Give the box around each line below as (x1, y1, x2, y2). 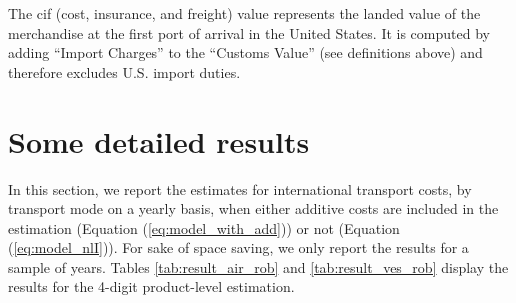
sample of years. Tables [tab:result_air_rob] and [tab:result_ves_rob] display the (8, 256, 509, 277)
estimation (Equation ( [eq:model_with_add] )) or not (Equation (8, 217, 400, 238)
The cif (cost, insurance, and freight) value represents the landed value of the (8, 3, 481, 23)
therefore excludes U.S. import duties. (8, 61, 241, 82)
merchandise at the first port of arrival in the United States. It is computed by (8, 22, 490, 43)
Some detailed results (8, 120, 310, 161)
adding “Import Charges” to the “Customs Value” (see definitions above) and (8, 42, 483, 63)
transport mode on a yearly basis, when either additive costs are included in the (8, 198, 499, 219)
